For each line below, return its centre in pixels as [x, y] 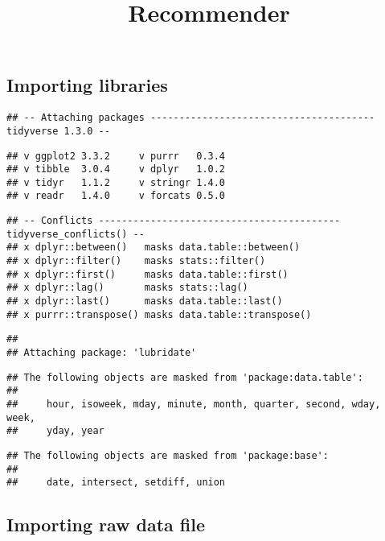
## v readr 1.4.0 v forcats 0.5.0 [116, 196]
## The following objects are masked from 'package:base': [168, 455]
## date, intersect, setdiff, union [116, 483]
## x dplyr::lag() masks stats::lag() [127, 288]
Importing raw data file [106, 524]
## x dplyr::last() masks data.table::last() [145, 301]
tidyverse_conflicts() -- [76, 234]
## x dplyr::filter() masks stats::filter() [136, 261]
